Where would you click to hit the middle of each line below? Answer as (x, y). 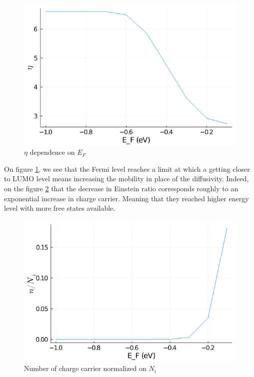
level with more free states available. (60, 208)
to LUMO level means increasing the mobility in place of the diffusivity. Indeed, (126, 179)
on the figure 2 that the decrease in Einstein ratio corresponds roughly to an (121, 188)
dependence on (52, 152)
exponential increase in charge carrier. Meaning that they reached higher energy (126, 198)
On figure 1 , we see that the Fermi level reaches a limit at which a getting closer (127, 169)
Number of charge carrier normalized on (85, 368)
